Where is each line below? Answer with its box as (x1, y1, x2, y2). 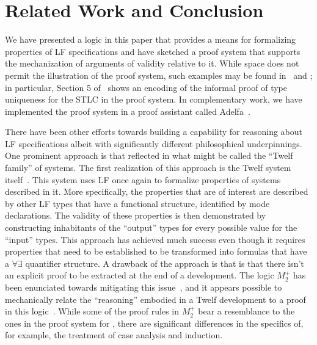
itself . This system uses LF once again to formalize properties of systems (5, 173, 281, 186)
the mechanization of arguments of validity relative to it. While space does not (5, 57, 299, 70)
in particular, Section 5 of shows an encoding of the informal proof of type (5, 81, 287, 93)
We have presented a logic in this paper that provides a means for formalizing (5, 33, 296, 46)
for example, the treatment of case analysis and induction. (5, 329, 223, 341)
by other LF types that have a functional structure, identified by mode (5, 197, 270, 209)
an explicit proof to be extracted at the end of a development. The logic (5, 269, 274, 281)
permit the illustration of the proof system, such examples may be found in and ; (5, 68, 313, 81)
